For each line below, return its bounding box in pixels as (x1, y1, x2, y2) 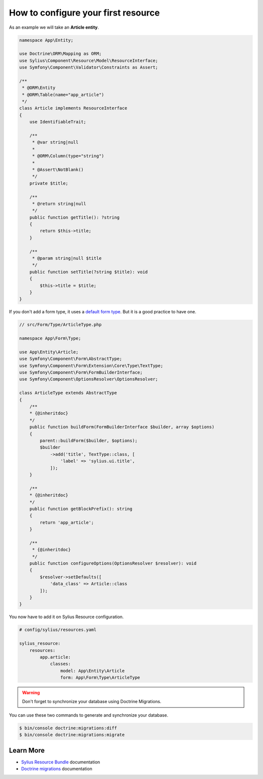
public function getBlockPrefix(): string (29, 506, 132, 512)
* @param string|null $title (32, 256, 102, 261)
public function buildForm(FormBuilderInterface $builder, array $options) (29, 424, 215, 430)
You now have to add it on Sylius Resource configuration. (9, 614, 124, 620)
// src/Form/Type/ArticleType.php (19, 322, 102, 327)
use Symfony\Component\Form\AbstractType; (19, 356, 122, 361)
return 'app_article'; (39, 519, 94, 525)
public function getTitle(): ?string (29, 214, 120, 220)
